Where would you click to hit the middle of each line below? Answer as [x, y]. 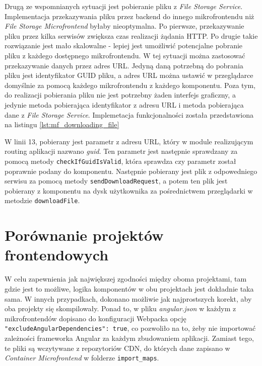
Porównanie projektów [84, 235]
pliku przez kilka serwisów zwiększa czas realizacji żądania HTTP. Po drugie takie [131, 35]
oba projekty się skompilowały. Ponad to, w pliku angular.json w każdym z [120, 308]
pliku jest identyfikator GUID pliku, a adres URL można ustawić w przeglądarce [129, 75]
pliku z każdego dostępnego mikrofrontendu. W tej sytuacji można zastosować [125, 55]
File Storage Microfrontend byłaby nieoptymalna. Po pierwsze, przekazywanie [124, 26]
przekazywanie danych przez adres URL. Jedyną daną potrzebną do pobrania [124, 65]
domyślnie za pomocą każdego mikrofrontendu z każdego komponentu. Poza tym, [130, 85]
